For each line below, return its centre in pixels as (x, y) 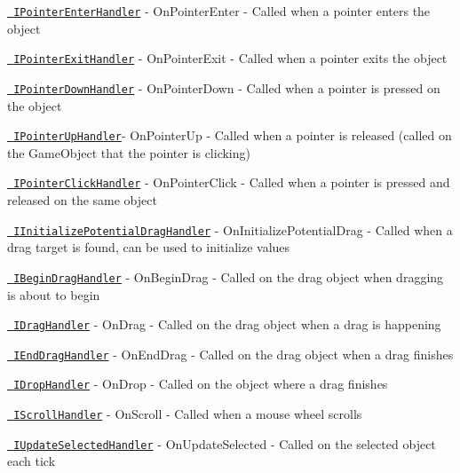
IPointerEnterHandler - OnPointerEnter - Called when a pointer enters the (222, 11)
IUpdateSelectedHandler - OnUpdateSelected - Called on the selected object (225, 443)
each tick (32, 461)
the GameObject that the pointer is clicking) (129, 152)
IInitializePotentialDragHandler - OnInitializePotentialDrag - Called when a (233, 229)
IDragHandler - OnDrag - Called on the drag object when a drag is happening (227, 324)
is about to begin (54, 294)
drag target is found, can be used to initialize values (149, 247)
